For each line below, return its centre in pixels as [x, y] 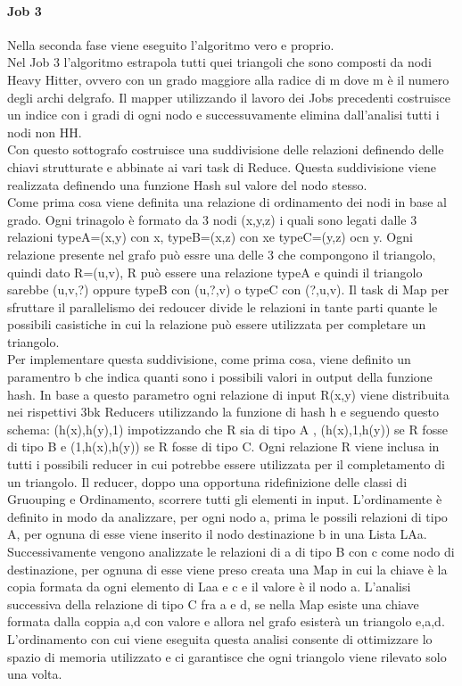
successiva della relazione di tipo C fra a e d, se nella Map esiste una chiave [213, 603]
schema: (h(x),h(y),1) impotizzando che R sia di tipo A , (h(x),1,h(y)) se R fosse [227, 429]
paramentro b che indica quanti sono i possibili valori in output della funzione [220, 377]
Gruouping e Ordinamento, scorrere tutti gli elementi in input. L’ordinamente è [225, 499]
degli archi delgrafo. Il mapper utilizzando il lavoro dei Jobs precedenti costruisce [229, 97]
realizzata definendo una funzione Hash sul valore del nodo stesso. [187, 184]
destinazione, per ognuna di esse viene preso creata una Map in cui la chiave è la [227, 569]
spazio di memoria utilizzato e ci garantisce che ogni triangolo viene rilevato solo [227, 656]
